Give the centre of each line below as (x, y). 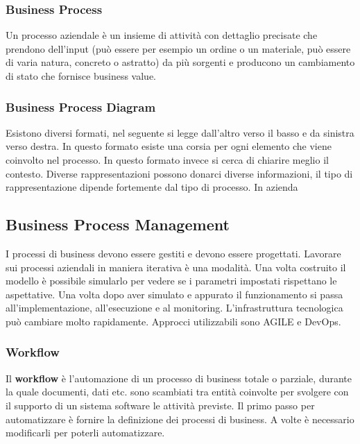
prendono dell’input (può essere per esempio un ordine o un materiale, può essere (178, 48)
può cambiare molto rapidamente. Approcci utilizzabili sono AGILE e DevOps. (173, 321)
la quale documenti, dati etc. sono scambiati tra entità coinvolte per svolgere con (177, 392)
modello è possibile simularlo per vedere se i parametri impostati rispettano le (171, 281)
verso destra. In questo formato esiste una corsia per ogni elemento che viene (169, 146)
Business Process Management (118, 224)
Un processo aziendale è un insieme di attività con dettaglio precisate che (162, 35)
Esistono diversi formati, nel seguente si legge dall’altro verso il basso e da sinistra (180, 132)
